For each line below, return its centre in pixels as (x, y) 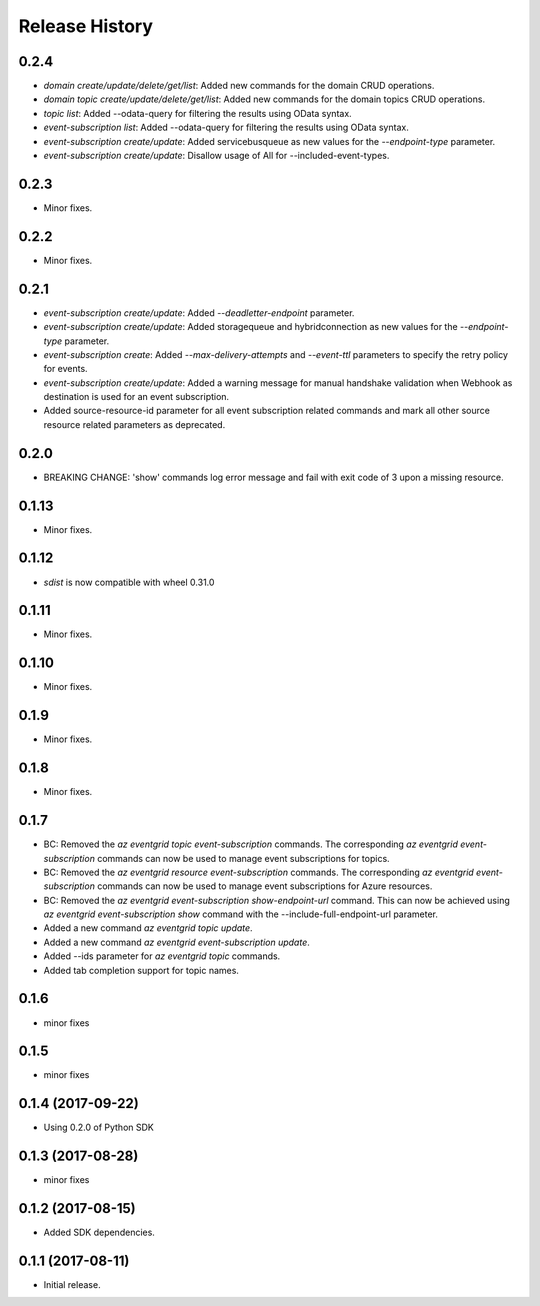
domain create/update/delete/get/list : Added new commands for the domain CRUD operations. (239, 86)
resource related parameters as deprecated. (134, 424)
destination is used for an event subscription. (136, 397)
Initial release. (72, 1285)
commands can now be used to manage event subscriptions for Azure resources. (264, 886)
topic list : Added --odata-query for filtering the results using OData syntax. (197, 113)
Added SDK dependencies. (99, 1232)
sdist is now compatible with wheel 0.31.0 (129, 582)
